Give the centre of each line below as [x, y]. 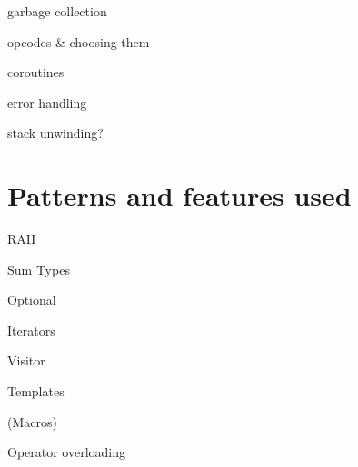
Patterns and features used [179, 195]
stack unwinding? [55, 133]
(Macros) [32, 421]
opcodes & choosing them [79, 41]
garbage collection [57, 11]
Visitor [26, 360]
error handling [47, 102]
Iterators [31, 330]
